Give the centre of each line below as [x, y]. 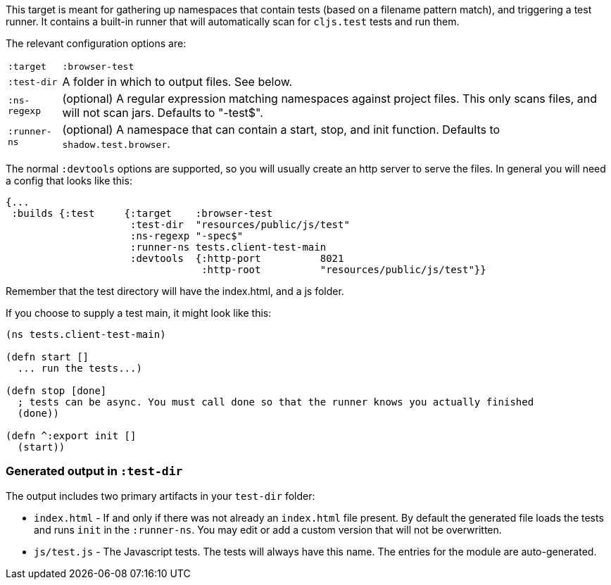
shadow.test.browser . [116, 144]
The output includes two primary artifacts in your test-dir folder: [160, 496]
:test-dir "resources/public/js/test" [240, 225]
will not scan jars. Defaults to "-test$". [163, 113]
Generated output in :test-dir [94, 471]
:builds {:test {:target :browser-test [142, 213]
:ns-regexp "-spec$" [187, 236]
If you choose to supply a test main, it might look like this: [139, 313]
